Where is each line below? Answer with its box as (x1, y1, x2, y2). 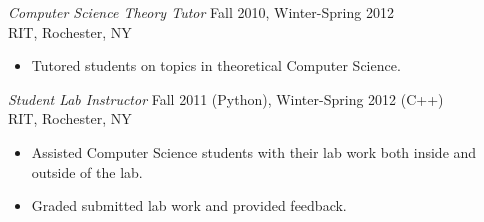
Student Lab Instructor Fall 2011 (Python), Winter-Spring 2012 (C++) (8, 88, 444, 109)
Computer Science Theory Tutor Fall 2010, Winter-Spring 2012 (8, 2, 394, 22)
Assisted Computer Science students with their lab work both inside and (31, 141, 477, 162)
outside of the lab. (31, 161, 143, 182)
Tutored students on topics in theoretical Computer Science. (31, 55, 401, 76)
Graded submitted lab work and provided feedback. (31, 195, 347, 216)
